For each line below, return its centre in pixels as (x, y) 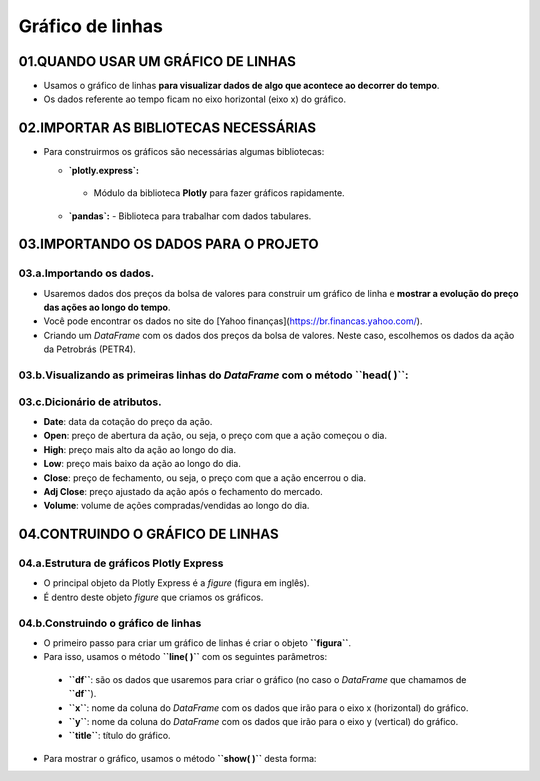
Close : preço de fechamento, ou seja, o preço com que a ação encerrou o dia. (205, 477)
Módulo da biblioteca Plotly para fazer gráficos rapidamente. (219, 193)
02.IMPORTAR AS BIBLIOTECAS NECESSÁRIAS (167, 128)
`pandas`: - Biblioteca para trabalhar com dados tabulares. (190, 216)
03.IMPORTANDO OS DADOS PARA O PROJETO (168, 244)
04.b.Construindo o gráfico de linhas (110, 623)
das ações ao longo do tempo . (107, 307)
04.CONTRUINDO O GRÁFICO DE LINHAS (148, 534)
